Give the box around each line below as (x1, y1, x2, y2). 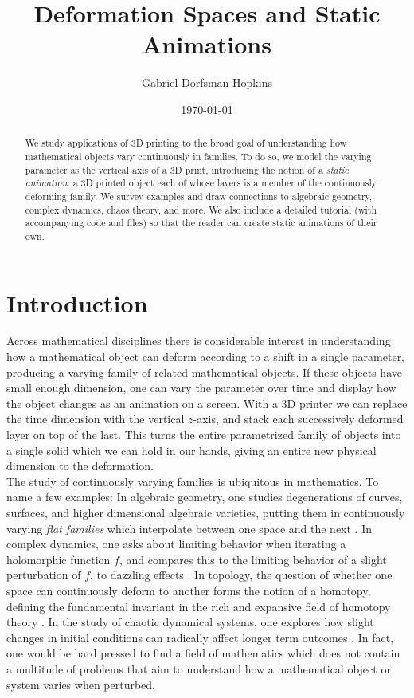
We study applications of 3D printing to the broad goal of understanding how (25, 136, 347, 150)
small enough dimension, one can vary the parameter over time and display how (6, 379, 396, 396)
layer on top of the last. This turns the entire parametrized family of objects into (6, 426, 401, 443)
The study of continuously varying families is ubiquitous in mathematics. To (6, 473, 379, 489)
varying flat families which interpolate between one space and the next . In (6, 520, 373, 536)
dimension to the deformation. (6, 457, 154, 474)
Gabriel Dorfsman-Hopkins (142, 74, 272, 91)
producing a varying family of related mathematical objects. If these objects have (6, 363, 402, 380)
